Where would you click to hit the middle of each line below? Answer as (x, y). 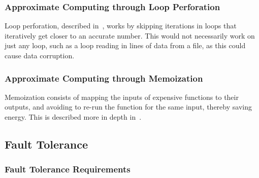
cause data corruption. (40, 55)
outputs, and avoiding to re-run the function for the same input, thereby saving (128, 107)
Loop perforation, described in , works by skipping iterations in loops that (121, 26)
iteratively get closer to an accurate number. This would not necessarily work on (130, 35)
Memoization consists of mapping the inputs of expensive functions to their (122, 97)
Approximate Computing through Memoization (104, 78)
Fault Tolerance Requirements (68, 169)
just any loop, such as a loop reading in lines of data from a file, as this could (125, 45)
